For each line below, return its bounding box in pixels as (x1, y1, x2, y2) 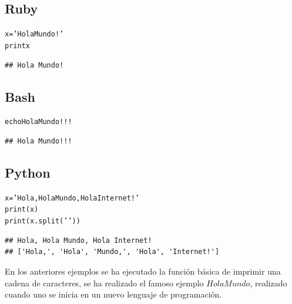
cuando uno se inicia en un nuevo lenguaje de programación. (5, 288, 222, 300)
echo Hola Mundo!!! (5, 118, 72, 126)
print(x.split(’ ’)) (5, 217, 80, 226)
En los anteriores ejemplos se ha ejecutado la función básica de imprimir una (5, 265, 281, 277)
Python (5, 163, 51, 181)
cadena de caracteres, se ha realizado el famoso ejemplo (5, 276, 204, 289)
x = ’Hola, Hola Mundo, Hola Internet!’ (5, 193, 140, 202)
